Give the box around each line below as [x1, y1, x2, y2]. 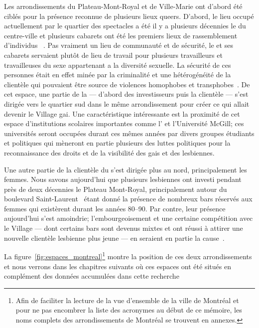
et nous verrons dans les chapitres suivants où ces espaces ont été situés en [4, 261, 231, 271]
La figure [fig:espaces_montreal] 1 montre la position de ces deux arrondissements [4, 250, 252, 261]
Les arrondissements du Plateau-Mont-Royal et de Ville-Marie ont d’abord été [4, 1, 243, 11]
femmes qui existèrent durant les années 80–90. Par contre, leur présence [4, 203, 226, 213]
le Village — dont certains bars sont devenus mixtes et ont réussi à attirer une [4, 223, 243, 233]
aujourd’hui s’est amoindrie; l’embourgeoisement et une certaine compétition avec [4, 213, 253, 223]
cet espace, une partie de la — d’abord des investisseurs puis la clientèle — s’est [4, 89, 249, 99]
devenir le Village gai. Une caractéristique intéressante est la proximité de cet [4, 108, 240, 119]
